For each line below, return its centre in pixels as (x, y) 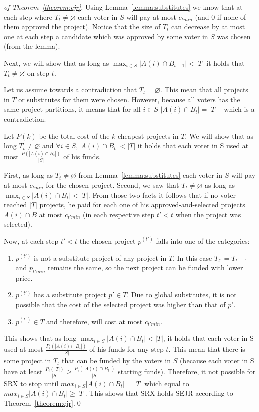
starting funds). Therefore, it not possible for (187, 372)
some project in (28, 361)
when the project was (208, 214)
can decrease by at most (208, 26)
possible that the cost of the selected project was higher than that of (121, 305)
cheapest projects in (148, 135)
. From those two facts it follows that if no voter (162, 194)
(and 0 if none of (220, 16)
